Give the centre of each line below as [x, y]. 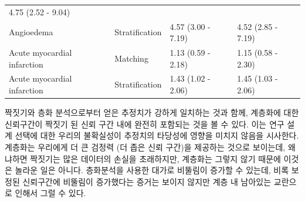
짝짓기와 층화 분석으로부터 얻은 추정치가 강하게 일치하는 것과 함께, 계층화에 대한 [152, 112]
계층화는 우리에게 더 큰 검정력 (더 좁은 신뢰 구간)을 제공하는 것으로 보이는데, [145, 147]
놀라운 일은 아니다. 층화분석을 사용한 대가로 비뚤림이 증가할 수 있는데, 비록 [152, 170]
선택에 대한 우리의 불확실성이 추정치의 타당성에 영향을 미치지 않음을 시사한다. [157, 135]
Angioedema [31, 32]
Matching [131, 58]
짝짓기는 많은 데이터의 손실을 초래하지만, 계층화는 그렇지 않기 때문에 [155, 158]
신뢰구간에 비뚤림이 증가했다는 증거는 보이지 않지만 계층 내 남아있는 [147, 181]
